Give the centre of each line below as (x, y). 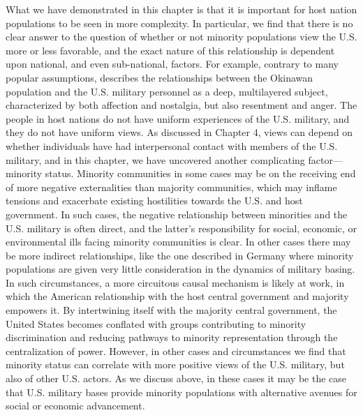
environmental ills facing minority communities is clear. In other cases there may (178, 242)
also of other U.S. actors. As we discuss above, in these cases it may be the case (176, 378)
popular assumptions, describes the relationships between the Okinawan (160, 77)
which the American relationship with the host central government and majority (177, 296)
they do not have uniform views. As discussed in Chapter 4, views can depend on (179, 132)
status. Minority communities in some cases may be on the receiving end (200, 173)
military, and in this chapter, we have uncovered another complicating (155, 159)
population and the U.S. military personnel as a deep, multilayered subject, (167, 91)
